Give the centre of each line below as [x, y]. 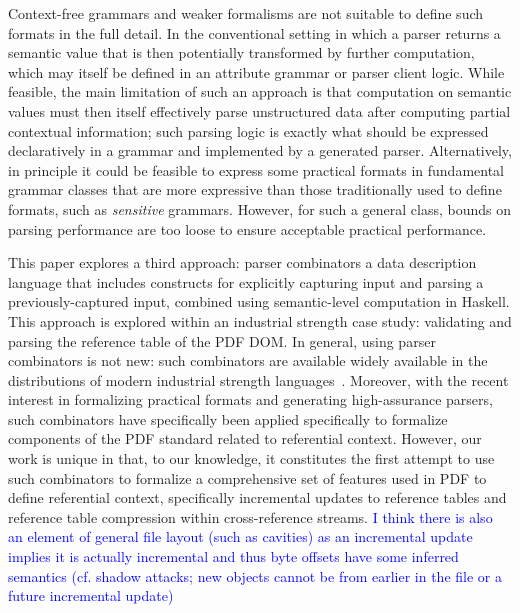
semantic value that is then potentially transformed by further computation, [241, 52]
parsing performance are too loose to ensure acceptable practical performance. [247, 228]
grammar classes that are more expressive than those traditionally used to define [255, 189]
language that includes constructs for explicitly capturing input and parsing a [246, 281]
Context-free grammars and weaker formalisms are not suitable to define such [246, 13]
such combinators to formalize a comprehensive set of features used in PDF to [247, 477]
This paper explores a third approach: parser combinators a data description [242, 262]
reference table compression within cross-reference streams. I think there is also [250, 516]
